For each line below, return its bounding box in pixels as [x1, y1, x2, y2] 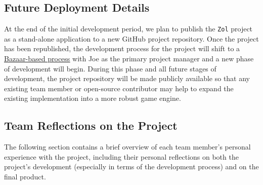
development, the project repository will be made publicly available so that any [4, 73, 250, 84]
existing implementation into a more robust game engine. [4, 93, 181, 103]
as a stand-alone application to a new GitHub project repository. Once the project [4, 33, 259, 44]
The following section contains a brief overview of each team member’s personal [4, 141, 251, 152]
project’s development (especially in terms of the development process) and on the [4, 161, 259, 172]
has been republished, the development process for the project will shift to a [4, 43, 240, 54]
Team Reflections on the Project [4, 118, 178, 133]
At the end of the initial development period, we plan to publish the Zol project [4, 23, 253, 34]
